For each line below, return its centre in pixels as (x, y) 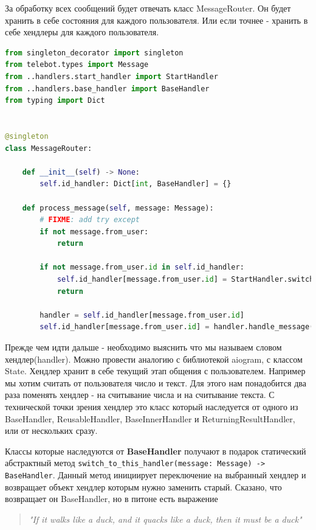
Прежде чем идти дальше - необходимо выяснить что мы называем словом (143, 347)
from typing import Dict (55, 101)
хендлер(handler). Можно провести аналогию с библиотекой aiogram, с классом (154, 359)
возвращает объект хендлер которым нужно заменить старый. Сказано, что (143, 486)
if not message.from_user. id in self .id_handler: (142, 267)
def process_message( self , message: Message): (118, 208)
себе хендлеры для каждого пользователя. (82, 32)
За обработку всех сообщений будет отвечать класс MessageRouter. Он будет (148, 8)
